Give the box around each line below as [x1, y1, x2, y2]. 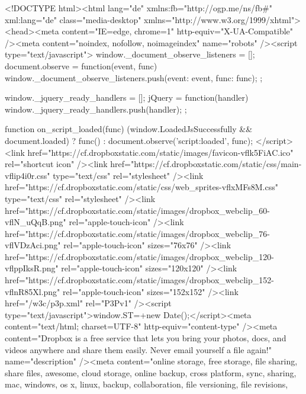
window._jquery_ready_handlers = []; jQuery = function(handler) [5, 91, 249, 104]
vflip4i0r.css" [5, 169, 50, 181]
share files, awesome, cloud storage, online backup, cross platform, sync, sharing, [5, 366, 297, 379]
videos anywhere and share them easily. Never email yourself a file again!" [5, 343, 272, 355]
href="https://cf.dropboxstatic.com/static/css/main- [110, 158, 302, 170]
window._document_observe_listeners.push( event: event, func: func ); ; [5, 71, 263, 84]
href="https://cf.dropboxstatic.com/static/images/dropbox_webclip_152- [5, 274, 274, 286]
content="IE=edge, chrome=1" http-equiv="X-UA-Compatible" [62, 25, 294, 37]
